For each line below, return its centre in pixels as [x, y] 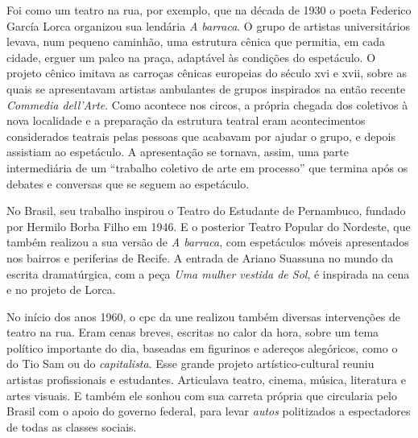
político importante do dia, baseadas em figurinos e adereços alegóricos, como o [202, 347]
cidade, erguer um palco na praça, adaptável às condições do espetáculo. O [191, 57]
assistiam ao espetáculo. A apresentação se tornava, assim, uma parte [178, 152]
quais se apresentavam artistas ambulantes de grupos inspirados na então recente [206, 88]
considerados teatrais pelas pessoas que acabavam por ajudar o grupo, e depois [201, 136]
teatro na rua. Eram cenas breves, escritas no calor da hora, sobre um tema [193, 332]
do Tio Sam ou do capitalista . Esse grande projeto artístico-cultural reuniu [190, 364]
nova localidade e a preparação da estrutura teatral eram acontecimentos [186, 120]
